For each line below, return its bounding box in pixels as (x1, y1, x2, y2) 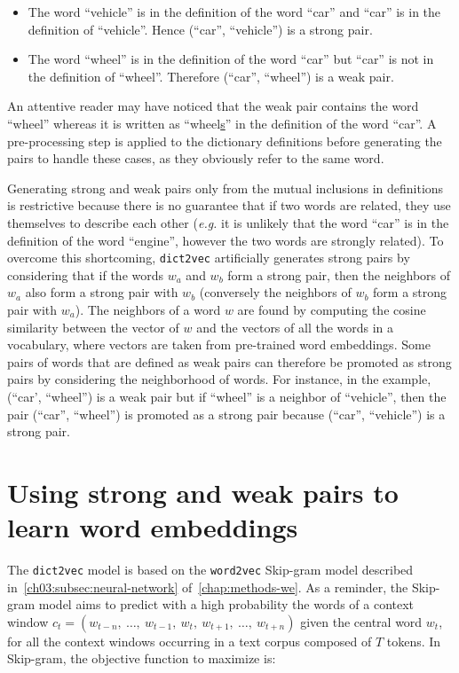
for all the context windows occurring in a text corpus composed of (7, 631, 372, 650)
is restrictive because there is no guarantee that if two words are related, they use (7, 196, 451, 215)
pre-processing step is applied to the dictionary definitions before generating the (7, 131, 442, 150)
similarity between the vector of (7, 317, 179, 336)
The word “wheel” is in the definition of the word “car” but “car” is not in (28, 50, 434, 68)
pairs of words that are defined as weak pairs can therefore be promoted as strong (7, 352, 452, 371)
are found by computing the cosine (237, 300, 426, 318)
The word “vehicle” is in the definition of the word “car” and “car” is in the (28, 3, 441, 20)
